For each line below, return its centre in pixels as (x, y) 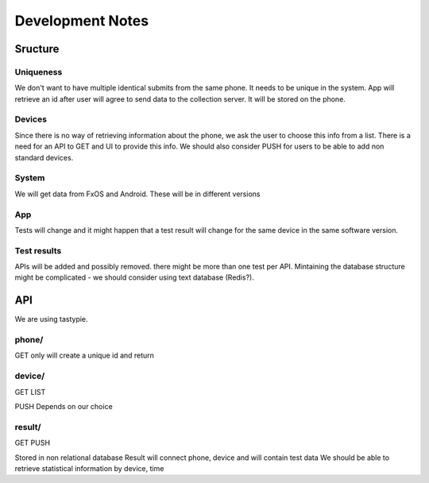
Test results (38, 250)
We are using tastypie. (51, 319)
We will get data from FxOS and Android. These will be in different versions (137, 194)
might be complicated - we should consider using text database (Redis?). (134, 277)
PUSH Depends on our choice (64, 407)
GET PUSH (33, 443)
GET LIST (30, 392)
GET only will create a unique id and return (85, 355)
